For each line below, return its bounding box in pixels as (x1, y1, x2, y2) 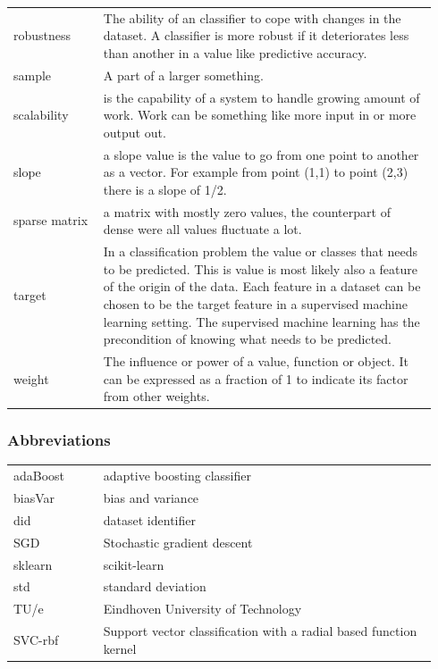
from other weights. (103, 387, 210, 406)
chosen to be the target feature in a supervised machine (103, 294, 409, 313)
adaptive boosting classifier (103, 466, 251, 485)
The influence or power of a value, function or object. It (103, 351, 409, 370)
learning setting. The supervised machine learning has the (103, 312, 420, 330)
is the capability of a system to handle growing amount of (103, 88, 420, 106)
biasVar (13, 489, 55, 507)
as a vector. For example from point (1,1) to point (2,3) (103, 163, 409, 181)
